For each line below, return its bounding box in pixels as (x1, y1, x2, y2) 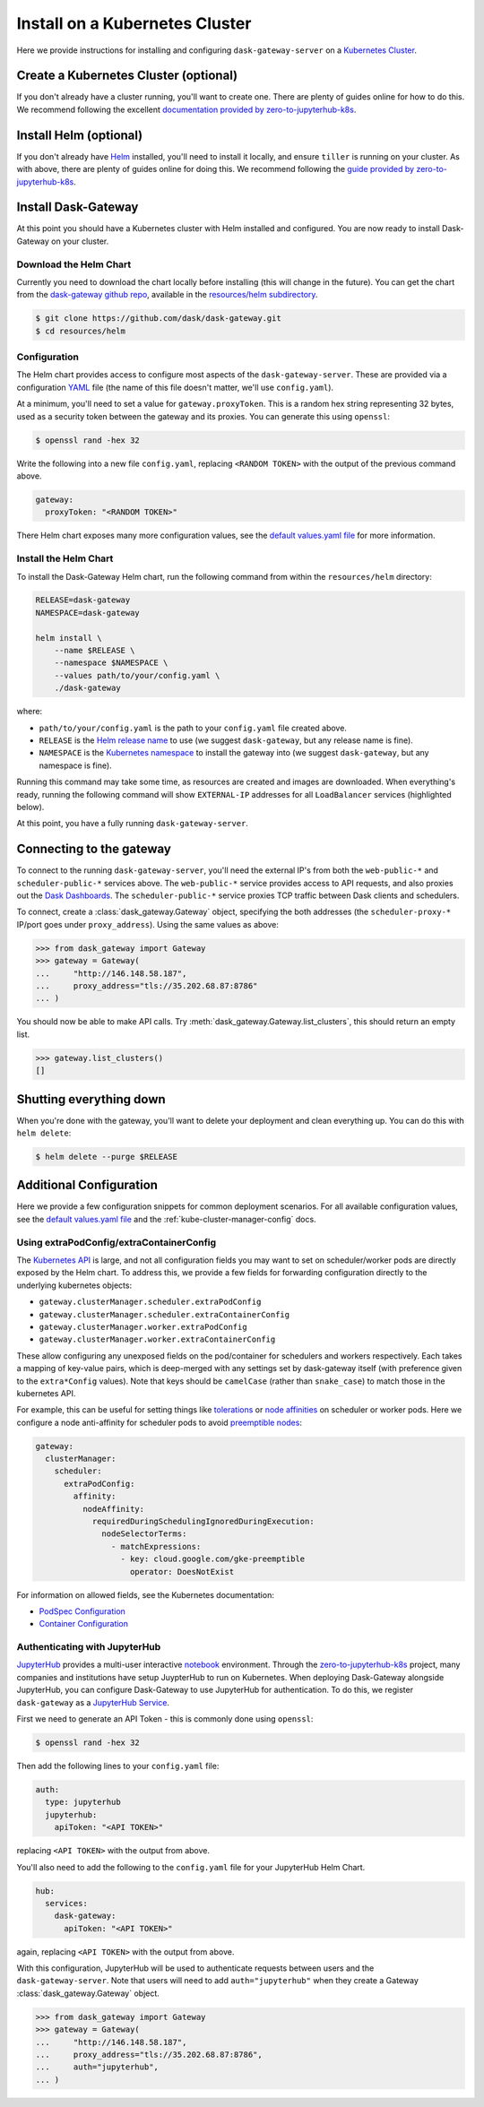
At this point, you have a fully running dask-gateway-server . (16, 818, 248, 829)
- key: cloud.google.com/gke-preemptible (120, 1554, 306, 1564)
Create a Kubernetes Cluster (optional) (16, 68, 238, 83)
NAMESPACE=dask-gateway (35, 608, 141, 617)
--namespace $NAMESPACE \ (54, 658, 169, 668)
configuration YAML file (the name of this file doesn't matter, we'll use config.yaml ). (16, 382, 334, 393)
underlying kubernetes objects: (16, 1280, 133, 1291)
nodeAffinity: (82, 1504, 145, 1514)
